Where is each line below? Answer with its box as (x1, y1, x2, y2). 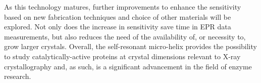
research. (4, 71, 31, 81)
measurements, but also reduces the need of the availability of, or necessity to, (4, 31, 246, 41)
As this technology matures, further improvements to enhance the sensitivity (4, 2, 241, 12)
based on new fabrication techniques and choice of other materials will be (4, 11, 231, 22)
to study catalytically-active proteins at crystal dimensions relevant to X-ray (4, 51, 241, 61)
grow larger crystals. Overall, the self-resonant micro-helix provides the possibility (4, 41, 257, 52)
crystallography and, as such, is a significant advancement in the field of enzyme (4, 61, 252, 71)
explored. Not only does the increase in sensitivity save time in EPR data (4, 21, 231, 32)
